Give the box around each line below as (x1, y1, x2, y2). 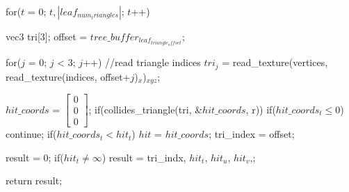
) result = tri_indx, (102, 150, 186, 164)
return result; (6, 173, 63, 188)
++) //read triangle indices (83, 55, 201, 70)
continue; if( (6, 127, 57, 141)
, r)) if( (245, 102, 276, 116)
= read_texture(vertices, (222, 55, 328, 70)
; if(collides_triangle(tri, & (88, 102, 203, 116)
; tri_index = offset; (209, 127, 295, 141)
